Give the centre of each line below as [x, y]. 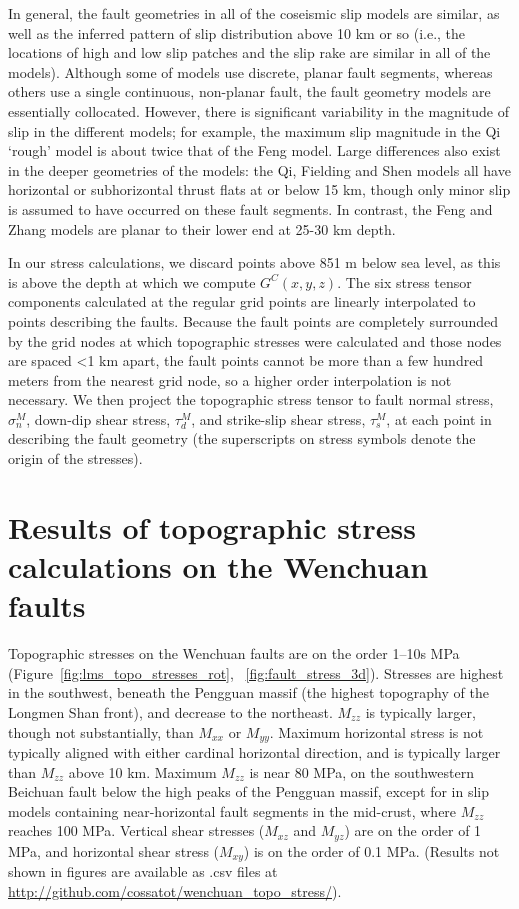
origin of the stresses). [75, 458]
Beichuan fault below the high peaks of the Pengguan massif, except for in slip [249, 791]
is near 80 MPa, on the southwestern [361, 771]
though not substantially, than [101, 731]
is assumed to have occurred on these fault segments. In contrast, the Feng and [250, 208]
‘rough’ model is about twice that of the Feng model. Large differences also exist [254, 150]
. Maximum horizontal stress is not [376, 731]
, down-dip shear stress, [98, 418]
